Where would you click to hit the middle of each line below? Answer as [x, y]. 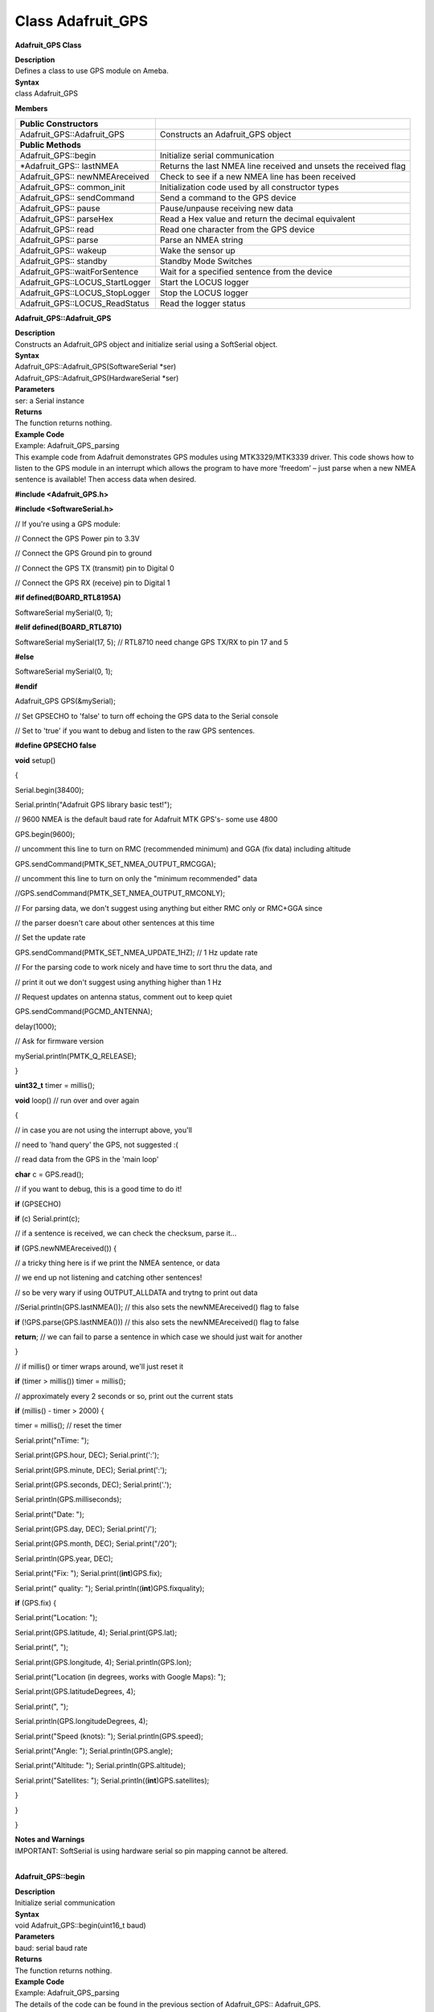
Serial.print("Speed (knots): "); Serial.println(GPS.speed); [109, 1736]
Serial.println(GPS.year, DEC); [64, 1558]
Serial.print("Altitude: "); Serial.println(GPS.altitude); [100, 1766]
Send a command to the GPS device [228, 197]
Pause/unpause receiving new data [226, 208]
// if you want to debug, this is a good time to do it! [98, 1189]
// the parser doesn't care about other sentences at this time [115, 923]
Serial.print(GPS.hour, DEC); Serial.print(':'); [87, 1455]
